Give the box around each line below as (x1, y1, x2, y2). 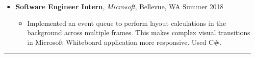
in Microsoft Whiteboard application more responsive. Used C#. (27, 37, 222, 47)
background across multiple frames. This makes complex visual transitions (27, 27, 250, 38)
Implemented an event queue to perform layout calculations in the (27, 18, 226, 28)
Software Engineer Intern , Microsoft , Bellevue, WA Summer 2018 (15, 1, 224, 11)
